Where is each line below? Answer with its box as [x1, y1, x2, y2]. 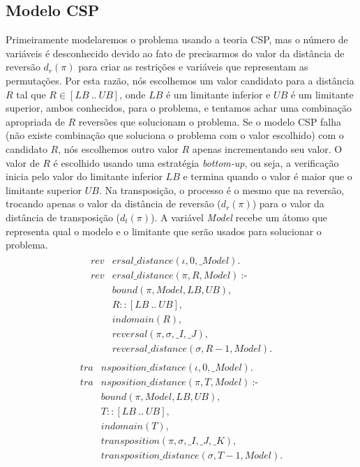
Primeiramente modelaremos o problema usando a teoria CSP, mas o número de [6, 32, 348, 47]
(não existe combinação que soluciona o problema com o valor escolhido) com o [6, 128, 344, 142]
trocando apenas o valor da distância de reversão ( [6, 196, 221, 211]
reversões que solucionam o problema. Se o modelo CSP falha [78, 114, 342, 128]
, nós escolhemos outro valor [58, 141, 179, 156]
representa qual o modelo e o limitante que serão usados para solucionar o [6, 223, 322, 238]
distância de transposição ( [6, 209, 120, 224]
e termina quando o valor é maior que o [183, 169, 352, 184]
